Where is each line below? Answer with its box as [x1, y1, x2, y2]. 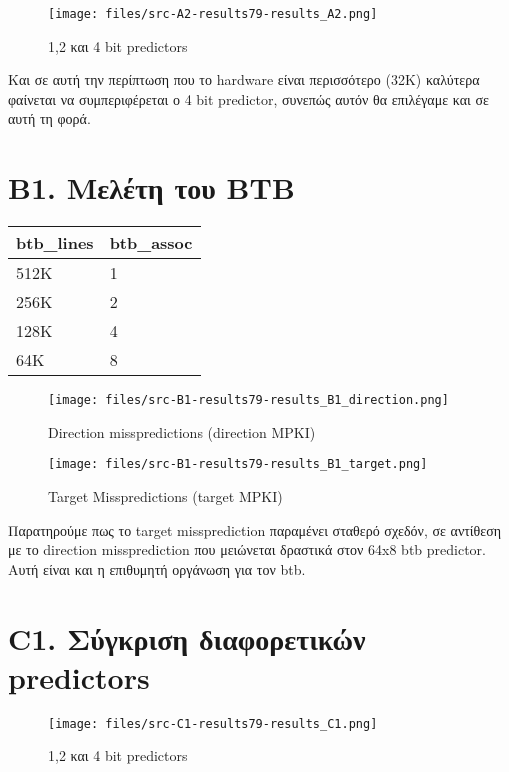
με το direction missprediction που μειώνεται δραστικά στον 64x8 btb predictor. [8, 539, 486, 560]
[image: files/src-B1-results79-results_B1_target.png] [48, 457, 428, 472]
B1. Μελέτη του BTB [8, 167, 295, 208]
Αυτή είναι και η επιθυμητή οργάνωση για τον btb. [8, 558, 306, 579]
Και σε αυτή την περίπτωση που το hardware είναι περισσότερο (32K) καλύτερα [8, 69, 480, 90]
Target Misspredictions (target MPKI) [48, 486, 283, 507]
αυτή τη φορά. [8, 108, 91, 129]
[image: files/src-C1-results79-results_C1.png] [48, 716, 378, 731]
